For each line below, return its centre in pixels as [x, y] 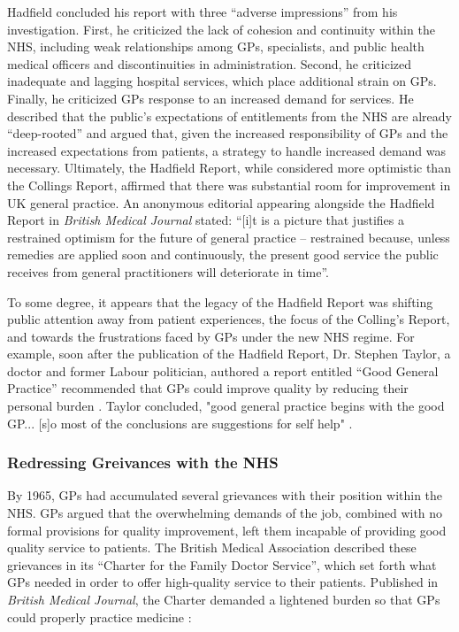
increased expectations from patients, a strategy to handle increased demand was [227, 150]
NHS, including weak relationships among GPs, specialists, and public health [216, 46]
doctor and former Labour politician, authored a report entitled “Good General [223, 370]
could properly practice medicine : [99, 617]
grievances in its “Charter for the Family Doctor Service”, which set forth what [222, 564]
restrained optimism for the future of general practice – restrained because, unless [229, 237]
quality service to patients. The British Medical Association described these [212, 547]
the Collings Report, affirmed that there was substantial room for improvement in [229, 185]
